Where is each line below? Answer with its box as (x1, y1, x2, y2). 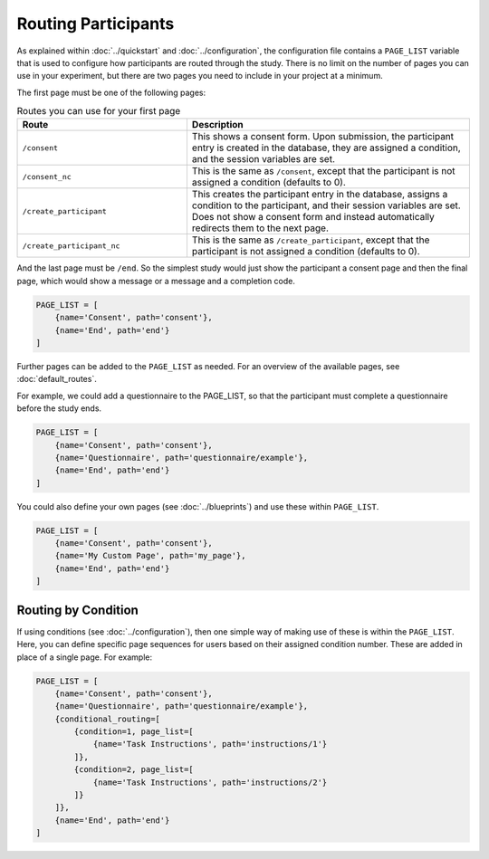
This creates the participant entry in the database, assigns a (191, 188, 448, 201)
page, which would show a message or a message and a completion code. (16, 275, 296, 286)
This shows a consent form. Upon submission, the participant (191, 130, 455, 143)
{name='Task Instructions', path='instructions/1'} (92, 739, 328, 749)
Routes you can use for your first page (16, 105, 181, 118)
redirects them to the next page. (191, 222, 330, 234)
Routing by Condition (16, 602, 139, 617)
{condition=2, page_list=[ (73, 765, 194, 775)
